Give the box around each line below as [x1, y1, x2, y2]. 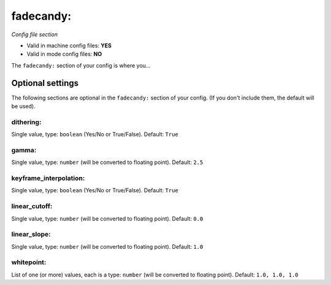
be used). [11, 103, 36, 110]
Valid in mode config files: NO [26, 50, 102, 58]
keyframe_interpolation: [11, 174, 85, 182]
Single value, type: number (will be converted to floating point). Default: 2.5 [11, 158, 204, 166]
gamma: [11, 146, 37, 154]
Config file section [11, 31, 58, 38]
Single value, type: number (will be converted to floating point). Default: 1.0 [11, 243, 204, 250]
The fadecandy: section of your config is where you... [11, 61, 151, 69]
